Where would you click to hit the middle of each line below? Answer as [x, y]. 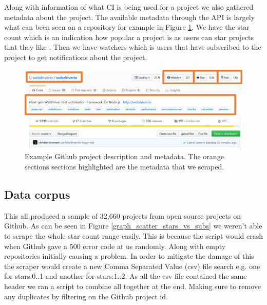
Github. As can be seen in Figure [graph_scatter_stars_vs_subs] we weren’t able [133, 226]
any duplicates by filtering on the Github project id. [86, 296]
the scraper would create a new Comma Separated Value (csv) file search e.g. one [132, 266]
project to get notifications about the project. [76, 57]
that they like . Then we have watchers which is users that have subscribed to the [133, 47]
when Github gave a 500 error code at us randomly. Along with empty [115, 246]
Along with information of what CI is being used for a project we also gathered [129, 7]
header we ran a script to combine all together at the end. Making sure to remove [133, 286]
